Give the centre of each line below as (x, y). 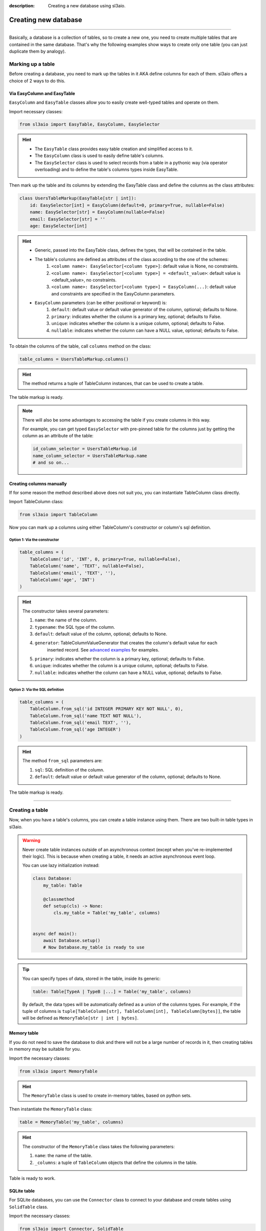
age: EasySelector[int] (58, 226)
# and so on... (51, 463)
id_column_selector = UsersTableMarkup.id (85, 449)
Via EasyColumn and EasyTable (42, 93)
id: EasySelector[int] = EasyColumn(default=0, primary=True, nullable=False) (127, 205)
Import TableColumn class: (36, 502)
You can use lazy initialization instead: (61, 865)
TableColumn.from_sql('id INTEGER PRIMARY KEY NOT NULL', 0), (106, 709)
